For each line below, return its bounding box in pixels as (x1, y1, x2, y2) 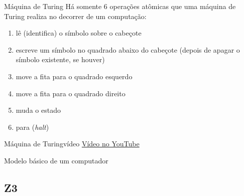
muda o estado (16, 105, 61, 115)
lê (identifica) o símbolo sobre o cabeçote (16, 28, 142, 38)
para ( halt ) (16, 121, 49, 132)
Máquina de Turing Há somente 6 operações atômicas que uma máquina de (4, 1, 236, 11)
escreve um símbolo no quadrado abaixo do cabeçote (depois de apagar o (16, 44, 240, 55)
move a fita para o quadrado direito (16, 88, 126, 98)
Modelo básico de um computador (4, 155, 108, 165)
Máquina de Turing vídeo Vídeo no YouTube (4, 138, 140, 149)
